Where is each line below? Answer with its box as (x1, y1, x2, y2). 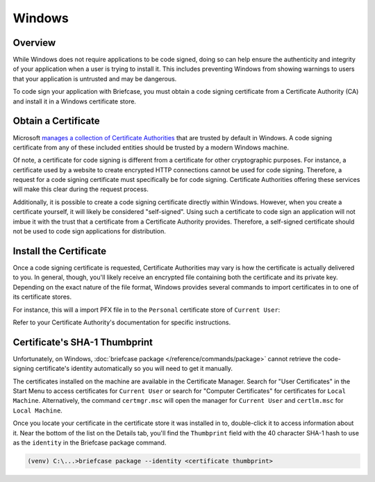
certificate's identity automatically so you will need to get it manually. (35, 365, 233, 373)
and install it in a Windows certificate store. (12, 97, 137, 106)
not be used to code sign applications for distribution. (12, 227, 166, 235)
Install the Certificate (12, 245, 107, 257)
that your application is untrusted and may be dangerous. (12, 74, 177, 83)
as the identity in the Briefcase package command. (12, 438, 167, 447)
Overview (12, 37, 56, 49)
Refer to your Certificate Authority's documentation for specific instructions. (12, 318, 231, 326)
